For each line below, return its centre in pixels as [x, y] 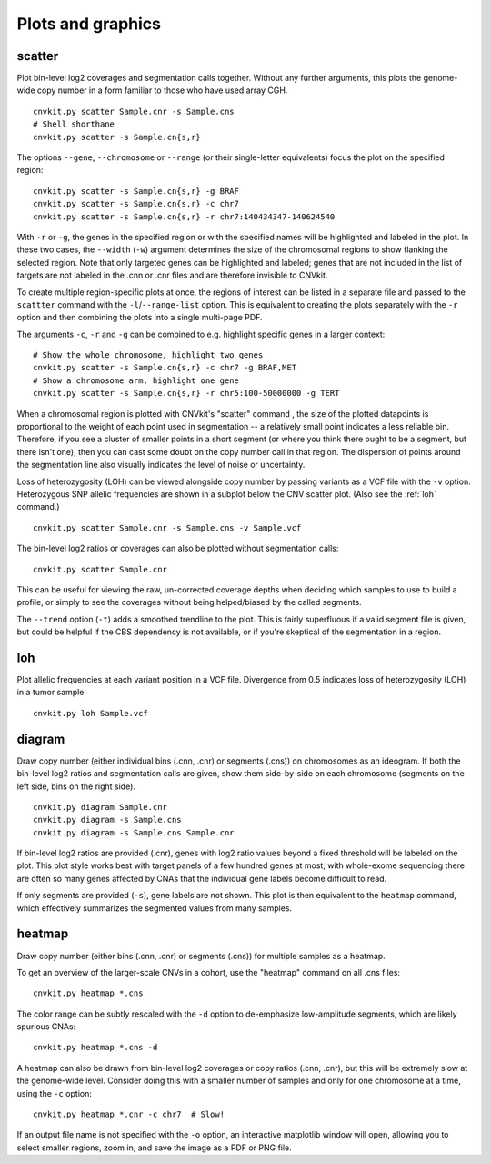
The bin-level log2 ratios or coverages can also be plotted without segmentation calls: [178, 548]
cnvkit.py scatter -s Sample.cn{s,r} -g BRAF [136, 191]
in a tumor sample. [51, 693]
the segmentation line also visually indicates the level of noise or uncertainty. [161, 465]
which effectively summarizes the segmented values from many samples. [155, 908]
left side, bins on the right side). [76, 786]
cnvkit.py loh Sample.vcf [91, 713]
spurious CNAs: [46, 1027]
